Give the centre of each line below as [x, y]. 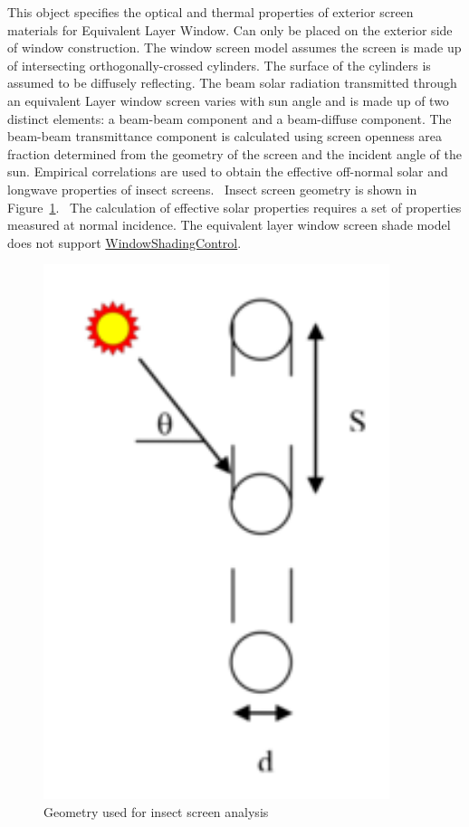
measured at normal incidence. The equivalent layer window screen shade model [229, 225]
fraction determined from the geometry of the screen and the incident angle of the [234, 153]
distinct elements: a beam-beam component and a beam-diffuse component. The [230, 118]
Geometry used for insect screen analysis [156, 811]
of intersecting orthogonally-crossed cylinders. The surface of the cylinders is [219, 65]
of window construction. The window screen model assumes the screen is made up [234, 48]
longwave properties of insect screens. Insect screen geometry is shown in [212, 189]
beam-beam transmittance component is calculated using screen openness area [225, 136]
